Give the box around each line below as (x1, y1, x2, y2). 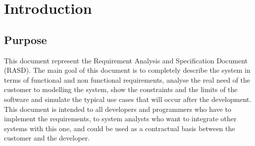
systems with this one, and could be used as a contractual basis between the (4, 123, 235, 133)
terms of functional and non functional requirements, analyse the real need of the (4, 74, 251, 85)
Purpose (4, 32, 47, 47)
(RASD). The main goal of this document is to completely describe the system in (4, 65, 251, 75)
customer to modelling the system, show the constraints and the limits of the (4, 84, 238, 95)
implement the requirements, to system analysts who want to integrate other (4, 113, 237, 124)
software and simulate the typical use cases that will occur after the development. (4, 94, 252, 104)
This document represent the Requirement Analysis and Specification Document (4, 55, 248, 65)
